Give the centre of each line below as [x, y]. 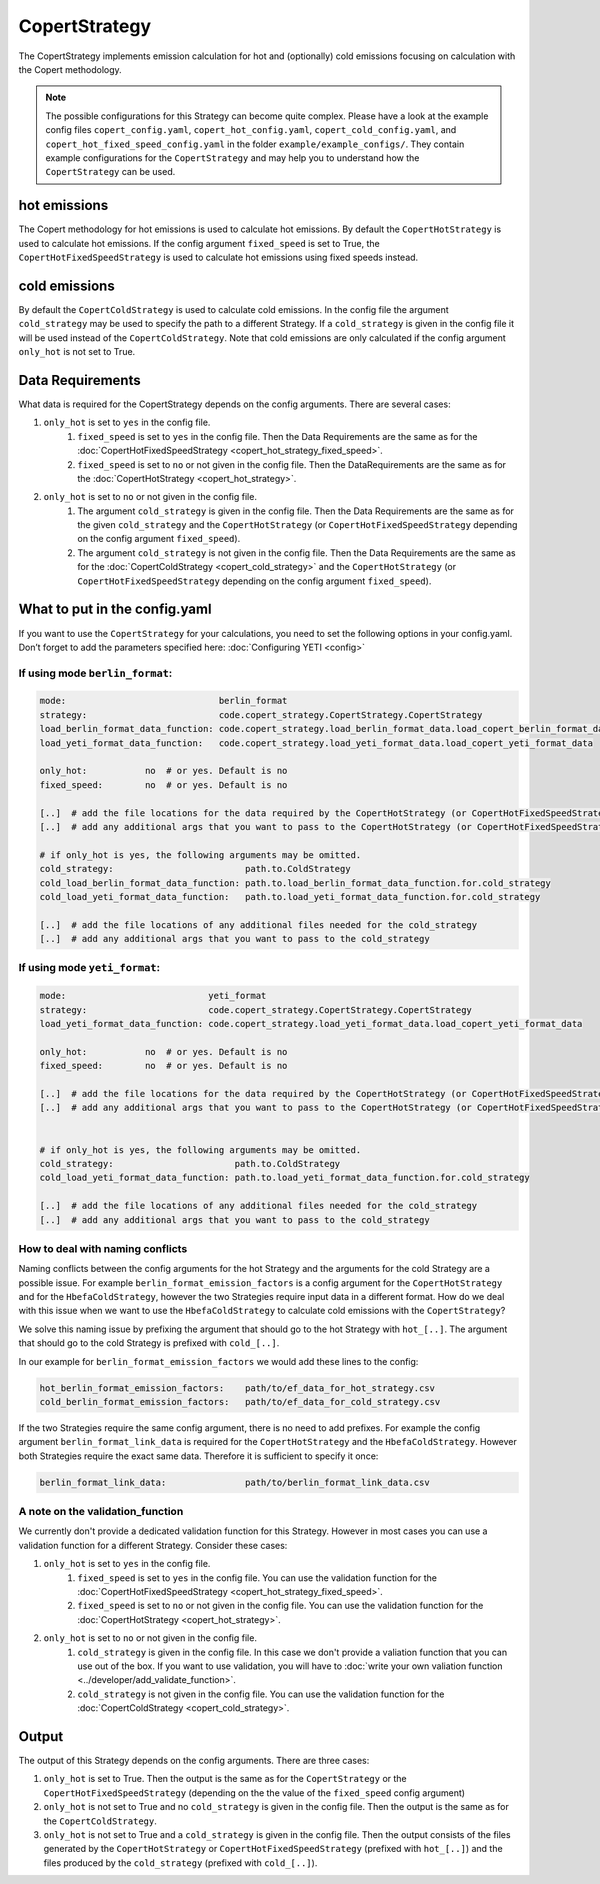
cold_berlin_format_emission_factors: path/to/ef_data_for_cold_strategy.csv [240, 1401]
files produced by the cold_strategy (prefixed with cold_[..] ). [180, 1862]
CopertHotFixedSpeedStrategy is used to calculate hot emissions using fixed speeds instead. [218, 257]
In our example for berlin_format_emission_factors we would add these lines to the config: [218, 1361]
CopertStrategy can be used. [110, 172]
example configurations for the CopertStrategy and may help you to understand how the [232, 157]
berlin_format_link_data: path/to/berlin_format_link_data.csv [234, 1482]
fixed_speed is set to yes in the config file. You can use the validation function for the [257, 1577]
